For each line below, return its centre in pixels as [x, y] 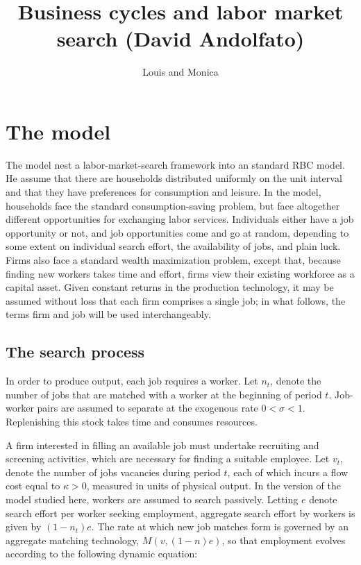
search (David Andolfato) [180, 39]
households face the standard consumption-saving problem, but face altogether [173, 205]
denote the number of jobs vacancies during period [113, 472]
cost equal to [33, 486]
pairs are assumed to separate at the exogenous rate [148, 408]
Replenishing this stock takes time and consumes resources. [132, 421]
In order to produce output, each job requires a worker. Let [132, 381]
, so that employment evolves [284, 540]
